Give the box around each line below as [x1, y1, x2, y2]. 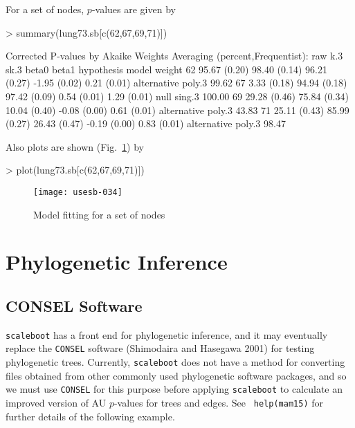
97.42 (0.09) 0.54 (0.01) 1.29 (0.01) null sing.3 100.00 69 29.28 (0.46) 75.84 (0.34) [6, 89, 349, 103]
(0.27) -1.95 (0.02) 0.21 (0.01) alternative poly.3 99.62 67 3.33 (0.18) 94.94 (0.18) [6, 75, 347, 90]
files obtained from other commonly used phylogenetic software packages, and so [6, 368, 347, 382]
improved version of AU [6, 395, 107, 409]
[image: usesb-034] [33, 187, 122, 197]
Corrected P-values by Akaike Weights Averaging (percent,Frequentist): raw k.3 [6, 48, 343, 63]
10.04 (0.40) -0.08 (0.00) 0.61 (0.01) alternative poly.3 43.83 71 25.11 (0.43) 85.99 [6, 102, 349, 117]
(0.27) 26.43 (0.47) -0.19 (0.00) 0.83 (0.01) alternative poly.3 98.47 [6, 116, 286, 131]
